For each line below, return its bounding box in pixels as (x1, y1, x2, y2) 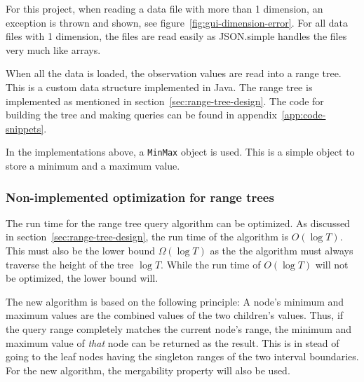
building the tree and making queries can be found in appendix (6, 107, 277, 122)
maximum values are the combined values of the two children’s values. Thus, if (6, 308, 344, 322)
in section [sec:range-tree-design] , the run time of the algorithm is (6, 229, 288, 244)
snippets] (6, 121, 44, 135)
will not (315, 257, 349, 271)
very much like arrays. (6, 42, 101, 57)
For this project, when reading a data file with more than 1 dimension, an (6, 1, 323, 15)
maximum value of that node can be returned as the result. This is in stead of (6, 335, 339, 350)
